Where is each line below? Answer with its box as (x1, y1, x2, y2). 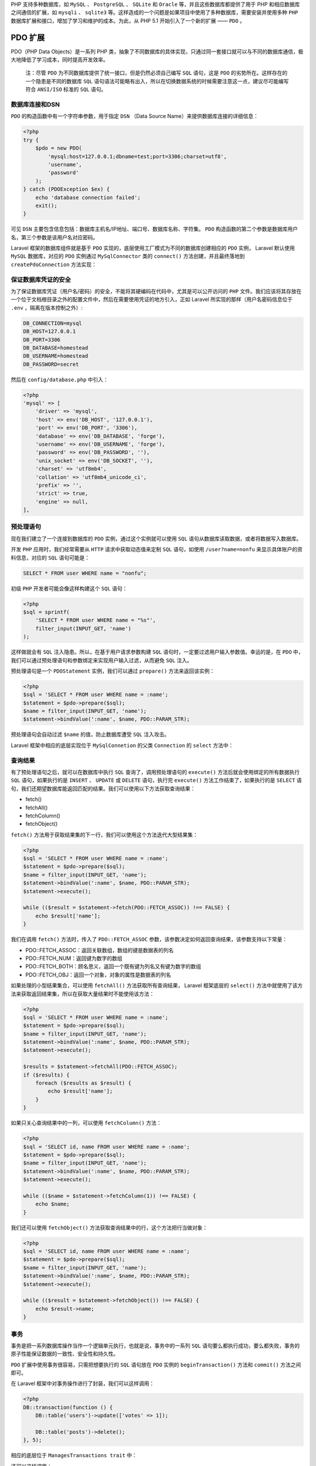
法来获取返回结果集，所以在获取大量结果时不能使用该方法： (11, 990, 154, 997)
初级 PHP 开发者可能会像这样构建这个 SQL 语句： (11, 585, 128, 592)
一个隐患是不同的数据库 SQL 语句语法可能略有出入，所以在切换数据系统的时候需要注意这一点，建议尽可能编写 (25, 77, 289, 84)
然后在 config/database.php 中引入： (11, 376, 109, 383)
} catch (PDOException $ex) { (23, 186, 110, 193)
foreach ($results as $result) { (35, 1080, 132, 1087)
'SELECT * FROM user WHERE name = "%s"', (35, 617, 156, 624)
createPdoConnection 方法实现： (11, 261, 97, 268)
